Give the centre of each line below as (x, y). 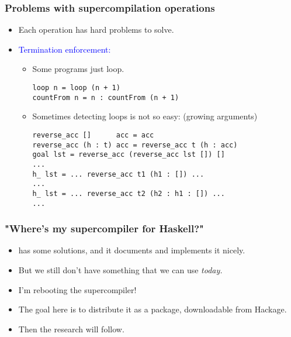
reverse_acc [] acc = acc (93, 135)
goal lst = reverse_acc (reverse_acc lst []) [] (129, 155)
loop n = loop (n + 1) (76, 88)
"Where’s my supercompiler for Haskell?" (104, 228)
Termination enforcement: (65, 49)
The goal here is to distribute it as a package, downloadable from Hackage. (153, 309)
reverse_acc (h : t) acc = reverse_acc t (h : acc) (135, 145)
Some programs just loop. (78, 69)
